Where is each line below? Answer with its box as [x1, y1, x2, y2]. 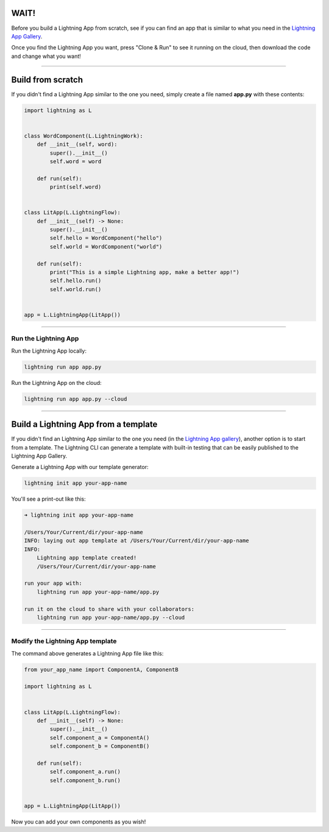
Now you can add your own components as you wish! [11, 818, 146, 825]
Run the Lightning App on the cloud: [11, 379, 102, 386]
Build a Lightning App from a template [11, 419, 158, 429]
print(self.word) [49, 183, 102, 191]
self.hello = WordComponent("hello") [49, 234, 163, 242]
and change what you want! [11, 52, 82, 60]
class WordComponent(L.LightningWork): [24, 132, 143, 139]
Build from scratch [11, 74, 83, 85]
